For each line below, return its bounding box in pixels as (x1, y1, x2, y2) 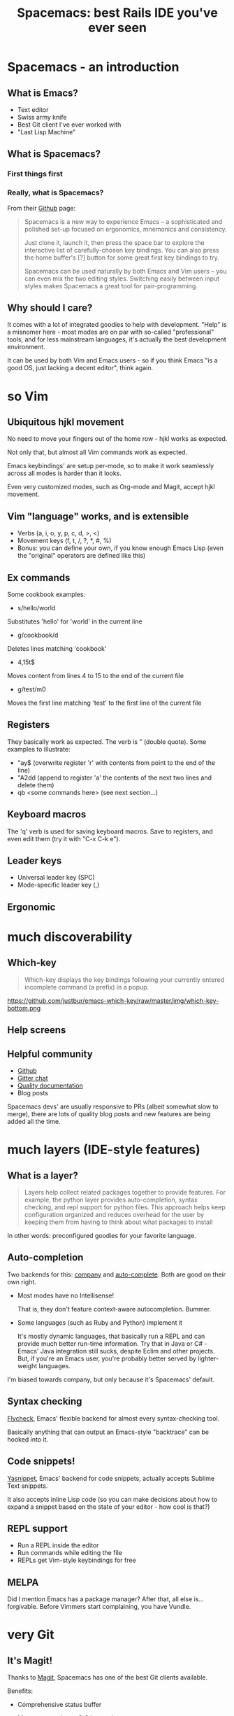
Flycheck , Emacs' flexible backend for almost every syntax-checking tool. (7, 1414, 220, 1422)
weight (17, 1361, 37, 1370)
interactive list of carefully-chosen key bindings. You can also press (24, 246, 220, 254)
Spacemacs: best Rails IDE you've (17, 5, 218, 21)
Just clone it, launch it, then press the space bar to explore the (24, 238, 205, 246)
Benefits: (7, 1687, 34, 1695)
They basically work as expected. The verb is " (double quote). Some (7, 737, 207, 746)
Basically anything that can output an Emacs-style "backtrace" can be (7, 1428, 210, 1436)
